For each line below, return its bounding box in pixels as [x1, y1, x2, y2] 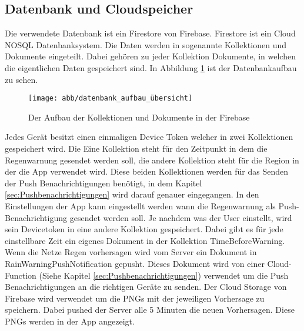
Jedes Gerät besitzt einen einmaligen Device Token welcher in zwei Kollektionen [5, 131, 293, 143]
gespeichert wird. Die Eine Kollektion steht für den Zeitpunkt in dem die [5, 142, 268, 155]
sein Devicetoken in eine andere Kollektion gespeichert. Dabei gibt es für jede [5, 223, 283, 235]
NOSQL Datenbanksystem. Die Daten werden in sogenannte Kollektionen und [5, 38, 287, 51]
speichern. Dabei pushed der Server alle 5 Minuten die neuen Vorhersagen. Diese [5, 303, 295, 316]
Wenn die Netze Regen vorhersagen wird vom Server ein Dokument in [5, 246, 257, 258]
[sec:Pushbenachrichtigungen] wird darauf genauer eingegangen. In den [5, 188, 259, 200]
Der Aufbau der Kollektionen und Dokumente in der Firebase [28, 111, 250, 123]
